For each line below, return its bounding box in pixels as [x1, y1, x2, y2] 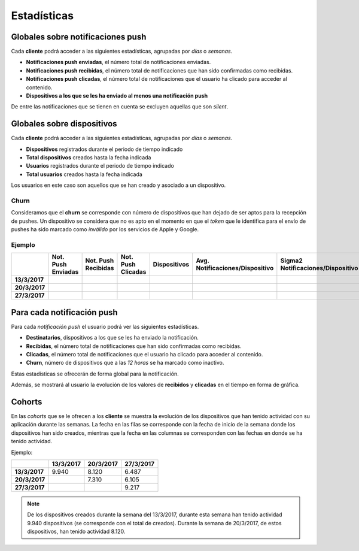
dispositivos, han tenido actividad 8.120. [27, 528, 126, 535]
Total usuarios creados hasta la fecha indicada [26, 171, 143, 178]
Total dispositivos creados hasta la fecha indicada [26, 154, 151, 161]
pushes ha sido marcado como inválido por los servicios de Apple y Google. [11, 226, 199, 233]
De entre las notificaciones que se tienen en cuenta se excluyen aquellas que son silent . [11, 103, 229, 110]
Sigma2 [280, 256, 303, 265]
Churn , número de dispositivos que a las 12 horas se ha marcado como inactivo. [26, 359, 224, 367]
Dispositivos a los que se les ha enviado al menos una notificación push [26, 92, 208, 99]
